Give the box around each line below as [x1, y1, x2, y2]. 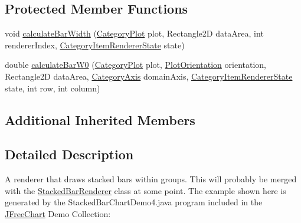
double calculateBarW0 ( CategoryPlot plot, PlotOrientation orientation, [5, 58, 267, 71]
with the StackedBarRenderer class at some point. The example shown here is [5, 184, 286, 196]
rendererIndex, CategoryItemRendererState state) [5, 38, 185, 51]
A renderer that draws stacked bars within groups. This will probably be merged [5, 173, 297, 185]
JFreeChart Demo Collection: [5, 207, 111, 219]
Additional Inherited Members [5, 110, 195, 129]
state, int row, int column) [5, 81, 100, 94]
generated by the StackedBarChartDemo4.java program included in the [5, 196, 263, 208]
